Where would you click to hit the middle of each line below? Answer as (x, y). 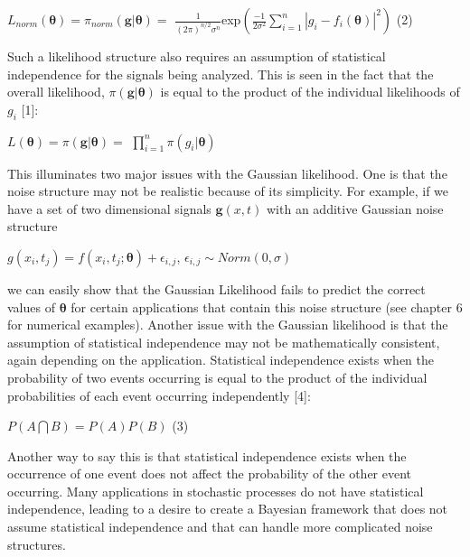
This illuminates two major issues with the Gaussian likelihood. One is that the (227, 173)
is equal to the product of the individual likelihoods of (310, 92)
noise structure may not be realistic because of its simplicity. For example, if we (228, 191)
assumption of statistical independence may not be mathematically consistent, (224, 342)
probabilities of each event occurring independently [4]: (159, 395)
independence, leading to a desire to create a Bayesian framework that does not (228, 509)
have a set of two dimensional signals (109, 208)
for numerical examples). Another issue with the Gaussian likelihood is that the (228, 325)
